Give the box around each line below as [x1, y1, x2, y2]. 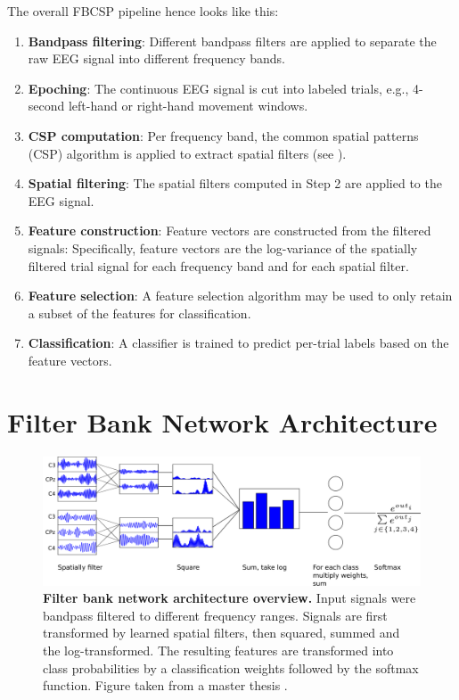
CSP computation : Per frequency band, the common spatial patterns [28, 126, 419, 144]
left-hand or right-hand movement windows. [68, 96, 308, 115]
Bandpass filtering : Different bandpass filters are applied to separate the [28, 31, 437, 50]
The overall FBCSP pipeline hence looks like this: [7, 2, 279, 20]
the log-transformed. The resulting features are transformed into [43, 640, 394, 659]
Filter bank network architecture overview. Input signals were [43, 589, 416, 607]
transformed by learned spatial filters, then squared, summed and [43, 623, 400, 642]
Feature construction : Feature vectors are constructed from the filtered [28, 221, 431, 240]
